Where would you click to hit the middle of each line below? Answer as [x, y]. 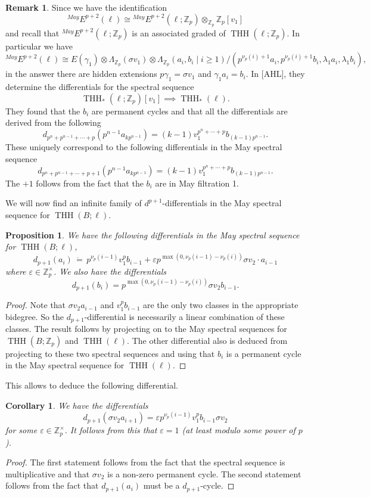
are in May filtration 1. [197, 183]
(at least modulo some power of [239, 430]
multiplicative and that [48, 473]
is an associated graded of [179, 32]
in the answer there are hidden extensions [81, 74]
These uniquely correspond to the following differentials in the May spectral [144, 147]
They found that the [43, 111]
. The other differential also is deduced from [207, 340]
